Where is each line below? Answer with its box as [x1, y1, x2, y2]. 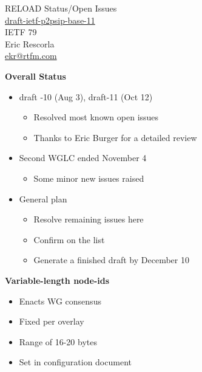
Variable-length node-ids [5, 274, 110, 286]
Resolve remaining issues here [33, 213, 144, 226]
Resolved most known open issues [33, 111, 159, 123]
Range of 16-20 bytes [19, 335, 97, 348]
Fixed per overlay [19, 315, 84, 328]
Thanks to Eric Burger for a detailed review [33, 131, 197, 143]
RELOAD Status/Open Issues [5, 2, 117, 14]
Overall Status [5, 69, 66, 82]
